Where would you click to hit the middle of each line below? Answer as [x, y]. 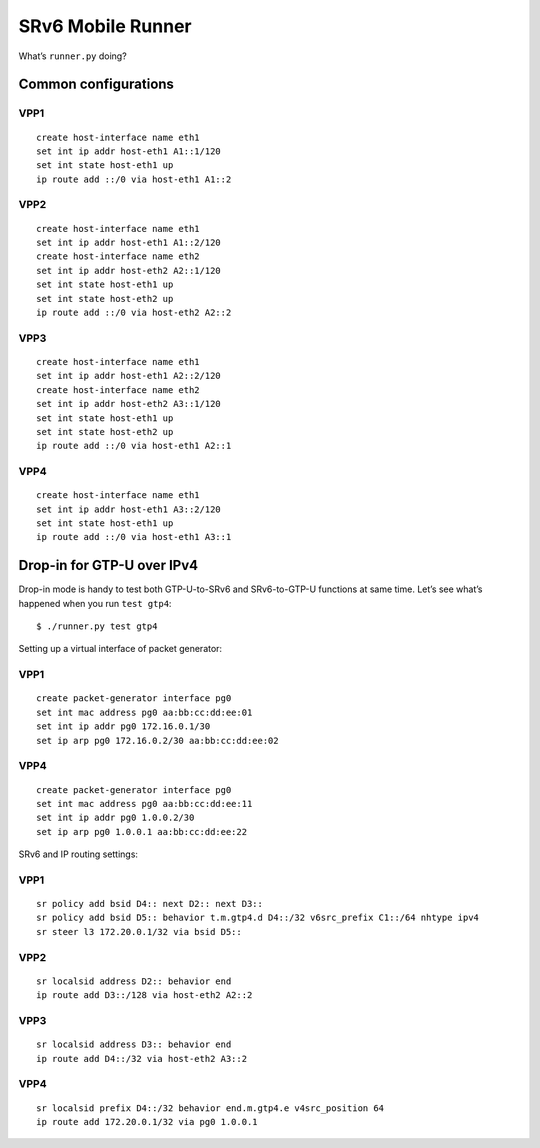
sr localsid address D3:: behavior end [134, 1044]
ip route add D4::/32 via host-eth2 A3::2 [142, 1058]
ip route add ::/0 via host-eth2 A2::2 [134, 312]
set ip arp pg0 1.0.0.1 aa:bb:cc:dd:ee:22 [142, 831]
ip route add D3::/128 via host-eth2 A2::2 [144, 995]
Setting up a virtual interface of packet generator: [120, 649]
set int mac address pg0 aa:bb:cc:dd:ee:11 [144, 803]
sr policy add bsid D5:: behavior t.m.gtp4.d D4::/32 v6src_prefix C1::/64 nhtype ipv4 [258, 918]
